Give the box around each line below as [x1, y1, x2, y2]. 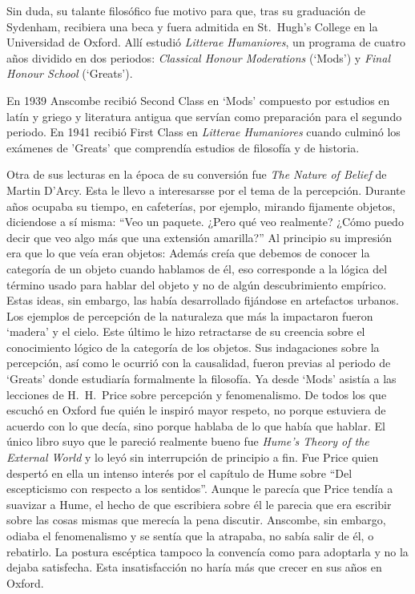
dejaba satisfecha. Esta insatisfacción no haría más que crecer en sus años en [6, 559, 382, 576]
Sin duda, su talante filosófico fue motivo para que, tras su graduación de [6, 2, 366, 18]
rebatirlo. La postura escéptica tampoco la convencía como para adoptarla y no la [6, 543, 409, 560]
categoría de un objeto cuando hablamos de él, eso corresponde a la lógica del [6, 260, 388, 277]
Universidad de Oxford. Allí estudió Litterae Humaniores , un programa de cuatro [6, 34, 406, 51]
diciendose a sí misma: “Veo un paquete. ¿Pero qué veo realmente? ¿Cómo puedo [6, 213, 404, 230]
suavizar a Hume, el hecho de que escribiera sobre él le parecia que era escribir [6, 495, 392, 512]
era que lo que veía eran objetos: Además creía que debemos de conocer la [6, 244, 370, 261]
